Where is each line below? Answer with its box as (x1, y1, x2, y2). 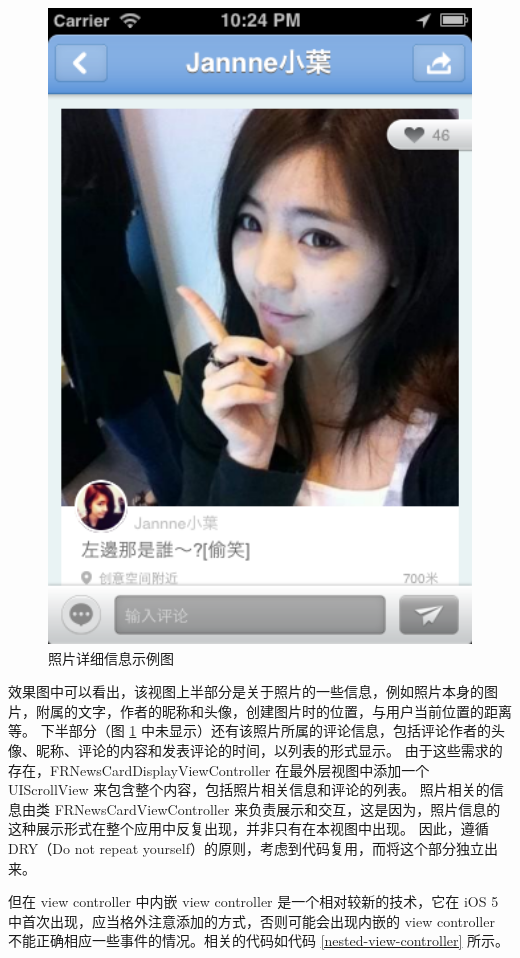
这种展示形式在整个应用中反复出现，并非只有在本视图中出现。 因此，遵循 (8, 818, 489, 839)
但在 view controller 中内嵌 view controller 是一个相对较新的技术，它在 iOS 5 (8, 891, 499, 912)
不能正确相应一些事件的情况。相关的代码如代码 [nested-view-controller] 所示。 (8, 930, 510, 951)
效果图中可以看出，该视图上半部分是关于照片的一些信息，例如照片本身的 (8, 681, 484, 702)
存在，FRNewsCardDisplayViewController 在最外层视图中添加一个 (8, 759, 430, 780)
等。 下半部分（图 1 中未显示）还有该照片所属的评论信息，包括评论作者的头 (8, 720, 505, 741)
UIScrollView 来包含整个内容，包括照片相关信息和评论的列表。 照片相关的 (8, 779, 490, 800)
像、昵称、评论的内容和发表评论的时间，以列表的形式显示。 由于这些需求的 (8, 739, 503, 760)
